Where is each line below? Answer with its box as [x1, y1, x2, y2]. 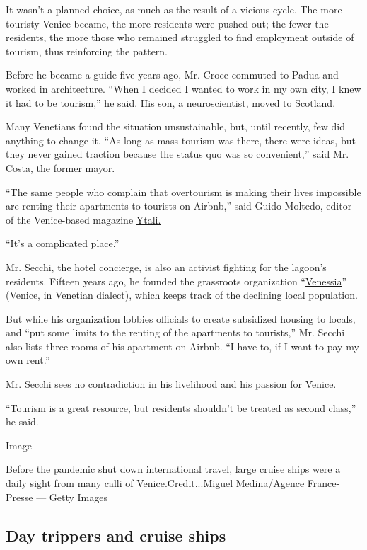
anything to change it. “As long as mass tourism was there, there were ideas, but [6, 132, 356, 147]
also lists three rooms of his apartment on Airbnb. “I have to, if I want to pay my [6, 338, 359, 353]
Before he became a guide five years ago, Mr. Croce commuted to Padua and [6, 67, 339, 82]
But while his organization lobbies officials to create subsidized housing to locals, [6, 311, 356, 326]
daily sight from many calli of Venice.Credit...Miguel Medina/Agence [6, 476, 305, 491]
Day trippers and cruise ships [6, 524, 226, 546]
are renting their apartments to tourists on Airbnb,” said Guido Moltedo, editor [6, 198, 352, 213]
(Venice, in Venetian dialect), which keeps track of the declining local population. [6, 287, 358, 302]
